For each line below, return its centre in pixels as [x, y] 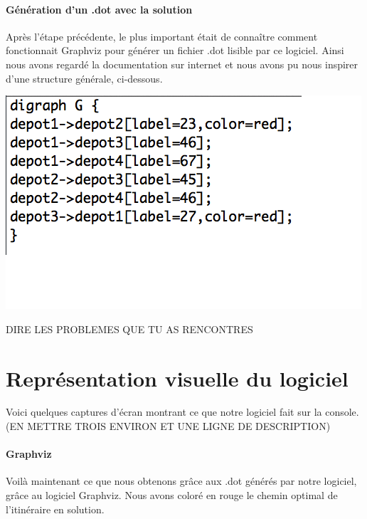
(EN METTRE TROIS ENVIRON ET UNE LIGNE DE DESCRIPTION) [168, 426]
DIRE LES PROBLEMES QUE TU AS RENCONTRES [129, 329]
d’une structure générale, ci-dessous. [84, 78]
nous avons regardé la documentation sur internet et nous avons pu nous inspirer [182, 64]
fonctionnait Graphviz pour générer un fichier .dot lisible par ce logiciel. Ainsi [175, 50]
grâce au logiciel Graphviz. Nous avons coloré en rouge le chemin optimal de [172, 495]
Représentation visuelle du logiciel [177, 378]
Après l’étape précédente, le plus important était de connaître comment [162, 36]
